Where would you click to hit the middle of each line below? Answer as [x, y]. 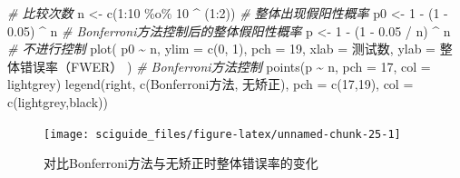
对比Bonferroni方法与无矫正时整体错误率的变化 [181, 163]
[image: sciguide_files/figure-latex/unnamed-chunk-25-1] [222, 134]
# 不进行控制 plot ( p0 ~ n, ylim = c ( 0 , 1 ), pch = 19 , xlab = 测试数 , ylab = [221, 49]
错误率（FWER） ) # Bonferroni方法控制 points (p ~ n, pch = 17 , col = [225, 66]
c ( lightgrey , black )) [58, 101]
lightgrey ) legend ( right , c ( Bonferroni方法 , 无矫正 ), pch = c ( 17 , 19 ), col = [210, 84]
